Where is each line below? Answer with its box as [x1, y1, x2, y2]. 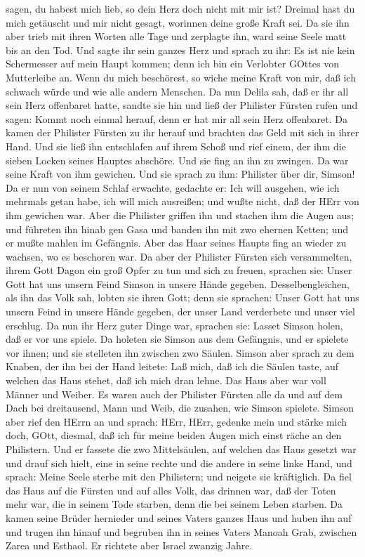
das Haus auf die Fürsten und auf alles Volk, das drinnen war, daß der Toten [6, 483, 336, 497]
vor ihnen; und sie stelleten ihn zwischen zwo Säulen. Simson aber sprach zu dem [6, 345, 354, 360]
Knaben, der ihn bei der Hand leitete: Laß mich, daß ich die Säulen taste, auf [6, 359, 339, 374]
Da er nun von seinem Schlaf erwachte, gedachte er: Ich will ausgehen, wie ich [6, 180, 340, 195]
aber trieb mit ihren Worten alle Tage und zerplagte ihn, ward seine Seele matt [6, 29, 347, 44]
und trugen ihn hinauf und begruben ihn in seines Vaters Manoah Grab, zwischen [6, 524, 357, 539]
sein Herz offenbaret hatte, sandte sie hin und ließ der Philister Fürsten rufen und [6, 98, 358, 112]
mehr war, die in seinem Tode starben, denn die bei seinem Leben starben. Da [6, 497, 343, 511]
